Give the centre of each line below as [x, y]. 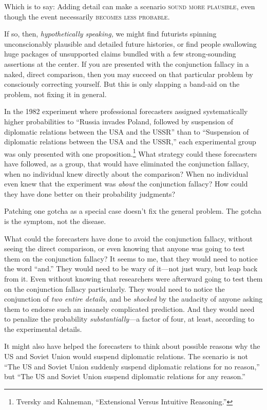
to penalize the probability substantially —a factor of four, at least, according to [129, 319]
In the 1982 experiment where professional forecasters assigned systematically [126, 111]
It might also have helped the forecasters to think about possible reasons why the [132, 346]
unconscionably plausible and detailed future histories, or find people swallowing [130, 43]
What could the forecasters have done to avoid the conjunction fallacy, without [129, 238]
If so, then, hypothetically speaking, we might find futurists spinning [110, 34]
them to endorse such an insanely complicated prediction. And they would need [129, 309]
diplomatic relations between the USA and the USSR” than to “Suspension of [127, 131]
